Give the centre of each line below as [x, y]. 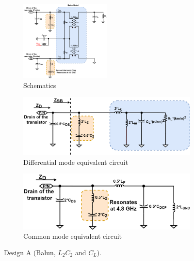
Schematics [40, 85]
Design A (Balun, [30, 252]
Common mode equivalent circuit [73, 236]
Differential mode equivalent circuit [76, 162]
